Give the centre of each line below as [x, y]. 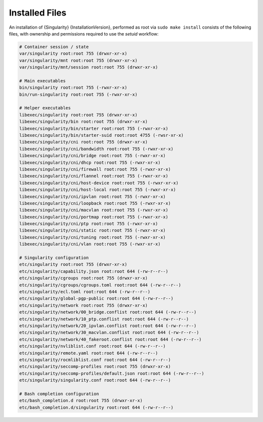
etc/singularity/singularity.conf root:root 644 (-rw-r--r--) [95, 380]
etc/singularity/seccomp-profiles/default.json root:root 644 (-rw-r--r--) [112, 373]
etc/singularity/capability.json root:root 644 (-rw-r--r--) [94, 271]
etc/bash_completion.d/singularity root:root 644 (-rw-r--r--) [96, 407]
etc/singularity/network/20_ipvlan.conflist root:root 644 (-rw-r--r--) [108, 325]
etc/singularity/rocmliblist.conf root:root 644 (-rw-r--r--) [95, 360]
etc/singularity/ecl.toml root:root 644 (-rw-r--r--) [85, 291]
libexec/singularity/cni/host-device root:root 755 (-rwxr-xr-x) [99, 183]
